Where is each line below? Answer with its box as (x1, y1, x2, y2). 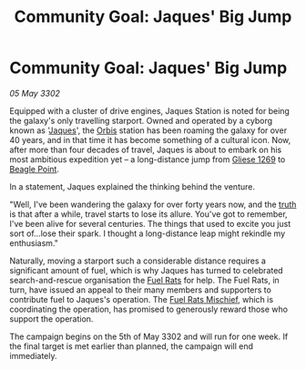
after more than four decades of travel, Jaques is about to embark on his (9, 144, 282, 155)
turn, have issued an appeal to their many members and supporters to (9, 284, 271, 295)
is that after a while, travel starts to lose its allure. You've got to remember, (9, 208, 289, 220)
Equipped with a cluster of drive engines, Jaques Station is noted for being (9, 105, 290, 116)
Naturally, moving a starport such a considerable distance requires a (9, 255, 267, 266)
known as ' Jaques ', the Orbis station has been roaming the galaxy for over (9, 125, 288, 136)
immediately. (9, 350, 57, 361)
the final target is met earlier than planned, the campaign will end (9, 340, 253, 352)
